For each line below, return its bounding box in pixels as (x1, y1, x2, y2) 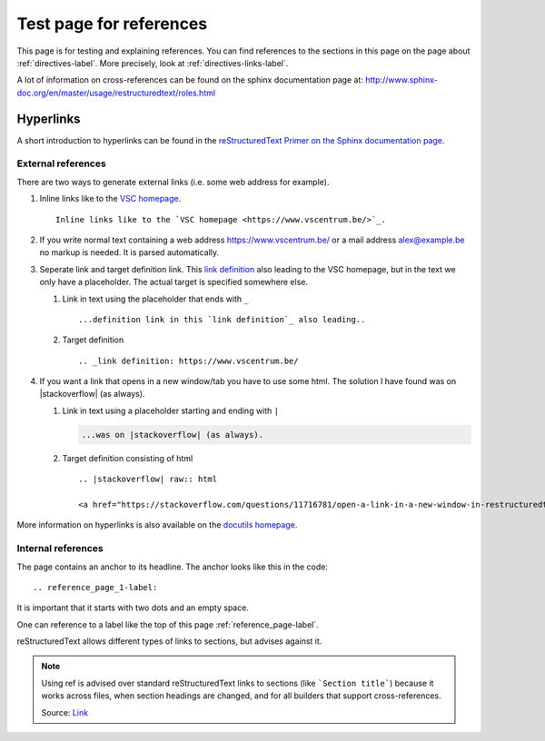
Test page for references (16, 14, 208, 34)
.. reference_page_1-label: (33, 582, 158, 592)
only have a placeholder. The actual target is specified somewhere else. (39, 277, 309, 288)
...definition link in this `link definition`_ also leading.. (78, 314, 366, 324)
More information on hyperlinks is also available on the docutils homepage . (16, 519, 298, 530)
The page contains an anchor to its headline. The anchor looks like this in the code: (16, 561, 329, 572)
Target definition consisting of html (62, 452, 193, 463)
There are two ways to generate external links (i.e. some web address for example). (16, 176, 330, 187)
